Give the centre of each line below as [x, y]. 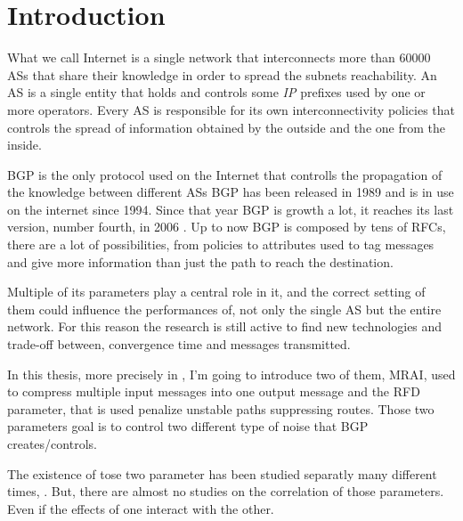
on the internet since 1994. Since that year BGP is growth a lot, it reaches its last [231, 209]
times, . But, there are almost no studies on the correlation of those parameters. [226, 491]
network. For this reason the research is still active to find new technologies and [225, 326]
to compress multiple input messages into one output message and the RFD [214, 391]
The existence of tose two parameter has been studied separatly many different [222, 473]
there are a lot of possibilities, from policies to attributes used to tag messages [221, 244]
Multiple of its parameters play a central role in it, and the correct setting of [216, 292]
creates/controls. [52, 444]
